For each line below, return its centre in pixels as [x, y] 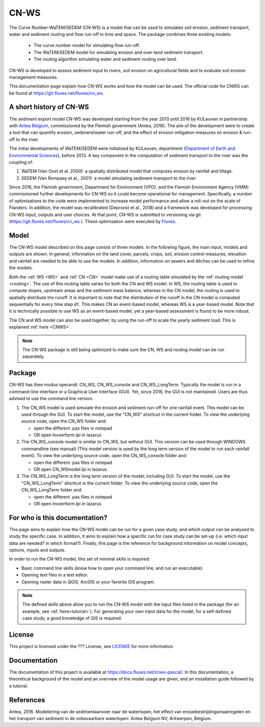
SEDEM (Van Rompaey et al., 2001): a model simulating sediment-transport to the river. [109, 178]
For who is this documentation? [58, 518]
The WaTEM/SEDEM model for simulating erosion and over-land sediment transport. [119, 52]
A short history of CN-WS [49, 107]
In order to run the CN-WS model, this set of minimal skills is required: [80, 559]
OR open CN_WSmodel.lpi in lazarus [70, 469]
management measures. [34, 77]
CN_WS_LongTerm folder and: [52, 490]
